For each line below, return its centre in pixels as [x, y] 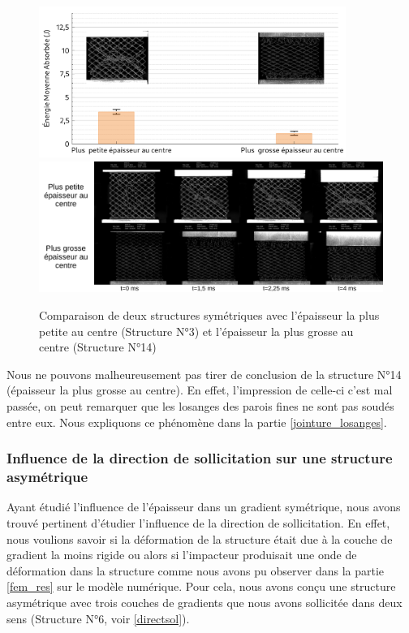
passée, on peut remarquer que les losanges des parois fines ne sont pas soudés [200, 406]
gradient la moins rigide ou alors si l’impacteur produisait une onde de [182, 555]
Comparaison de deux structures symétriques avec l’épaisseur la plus [209, 315]
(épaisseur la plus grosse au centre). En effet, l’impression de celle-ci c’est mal [200, 390]
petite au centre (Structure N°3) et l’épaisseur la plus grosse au [196, 331]
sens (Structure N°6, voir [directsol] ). [98, 618]
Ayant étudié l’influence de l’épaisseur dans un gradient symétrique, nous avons [204, 507]
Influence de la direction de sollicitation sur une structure [200, 458]
